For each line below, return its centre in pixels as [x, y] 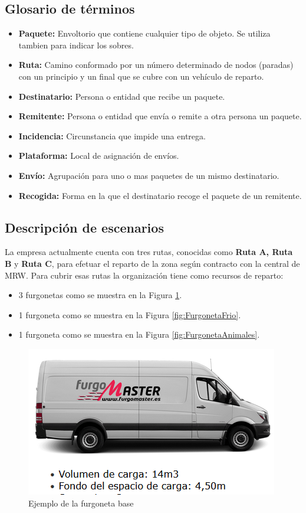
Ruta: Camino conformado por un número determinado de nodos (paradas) [156, 65]
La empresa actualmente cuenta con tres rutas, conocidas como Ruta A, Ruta [149, 252]
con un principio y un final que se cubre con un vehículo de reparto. [141, 76]
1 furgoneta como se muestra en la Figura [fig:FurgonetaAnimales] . [139, 334]
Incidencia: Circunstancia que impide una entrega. [112, 135]
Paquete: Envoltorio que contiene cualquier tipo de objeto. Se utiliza [144, 33]
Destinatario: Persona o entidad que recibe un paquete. [122, 96]
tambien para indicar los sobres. [76, 45]
